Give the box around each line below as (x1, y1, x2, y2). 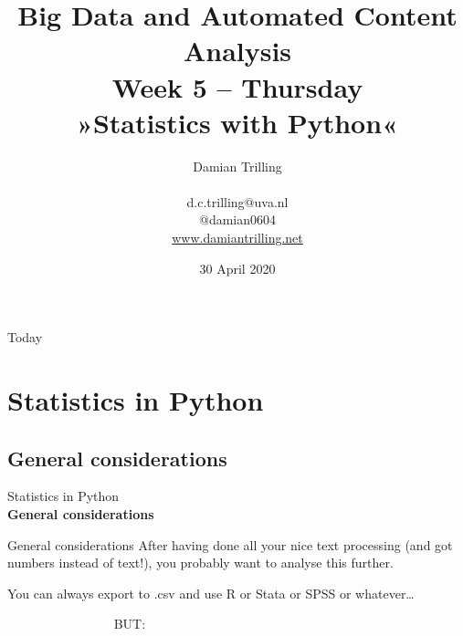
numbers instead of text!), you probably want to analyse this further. (7, 553, 394, 572)
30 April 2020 (199, 258, 276, 277)
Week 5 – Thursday (111, 68, 363, 105)
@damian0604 (198, 210, 276, 229)
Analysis (183, 32, 292, 69)
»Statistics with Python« (77, 103, 398, 141)
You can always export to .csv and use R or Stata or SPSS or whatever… (7, 583, 415, 602)
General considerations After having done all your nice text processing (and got (7, 535, 453, 554)
